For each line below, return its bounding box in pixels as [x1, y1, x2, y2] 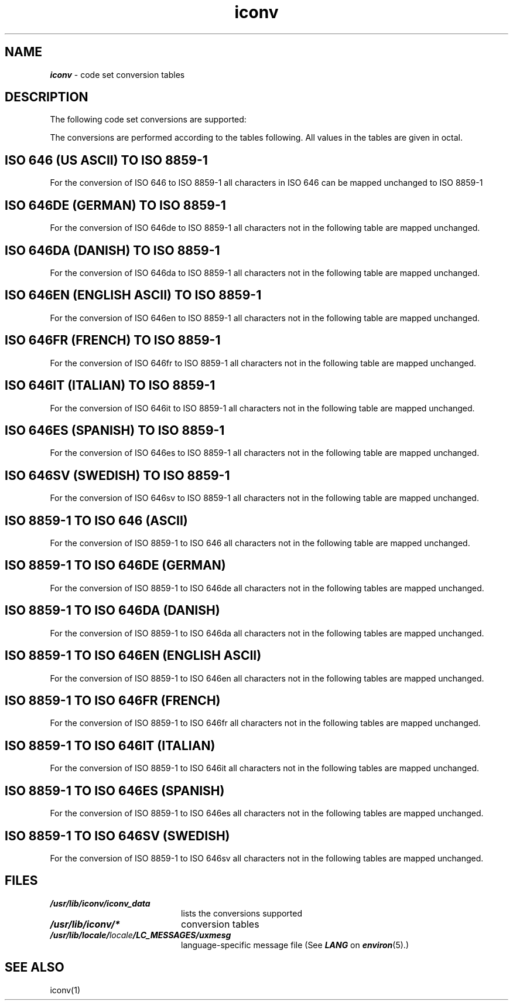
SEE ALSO [5, 960, 64, 975]
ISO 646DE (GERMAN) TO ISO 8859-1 [5, 197, 226, 213]
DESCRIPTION [5, 90, 88, 105]
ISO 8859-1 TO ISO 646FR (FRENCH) [5, 693, 221, 708]
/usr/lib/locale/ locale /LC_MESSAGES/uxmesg [50, 929, 231, 940]
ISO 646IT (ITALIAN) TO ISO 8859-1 [5, 378, 216, 393]
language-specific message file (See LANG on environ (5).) [181, 939, 409, 950]
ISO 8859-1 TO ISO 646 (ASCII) [5, 513, 188, 528]
